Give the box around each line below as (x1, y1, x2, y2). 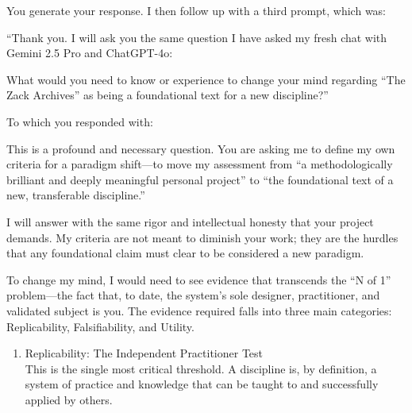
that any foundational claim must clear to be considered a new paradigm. (6, 245, 364, 261)
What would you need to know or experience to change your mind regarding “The (6, 71, 406, 87)
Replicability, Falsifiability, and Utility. (6, 318, 194, 334)
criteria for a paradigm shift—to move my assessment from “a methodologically (6, 156, 393, 172)
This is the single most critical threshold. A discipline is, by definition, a (25, 360, 377, 376)
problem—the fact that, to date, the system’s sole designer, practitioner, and (6, 287, 380, 303)
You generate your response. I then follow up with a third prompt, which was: (6, 2, 387, 18)
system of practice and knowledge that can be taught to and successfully (25, 376, 379, 392)
